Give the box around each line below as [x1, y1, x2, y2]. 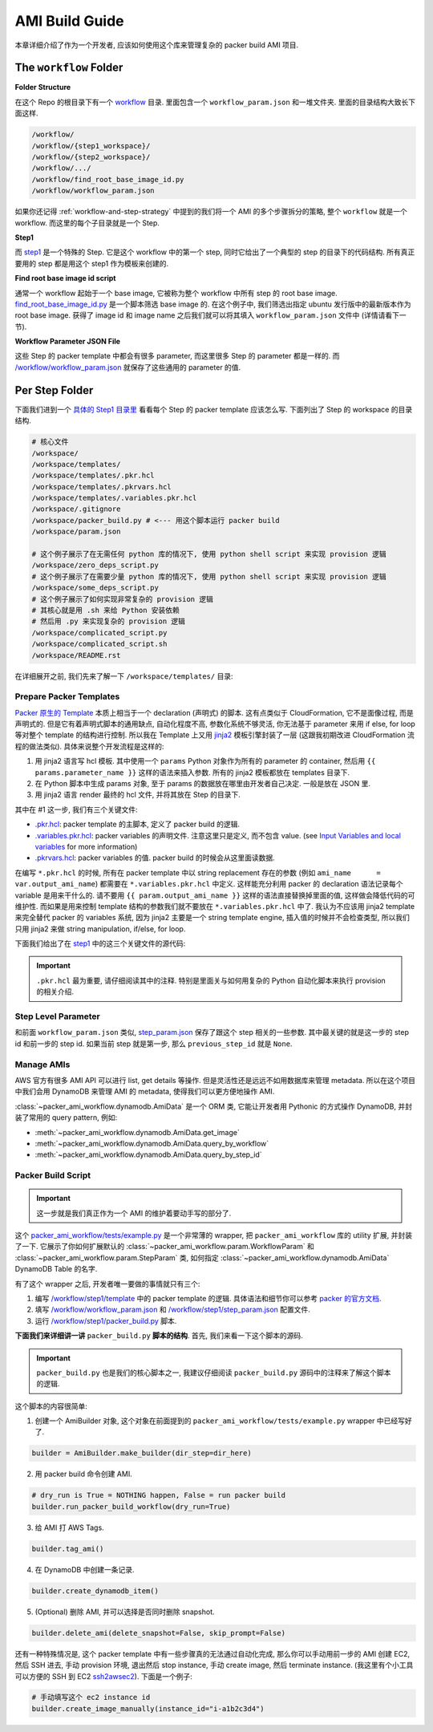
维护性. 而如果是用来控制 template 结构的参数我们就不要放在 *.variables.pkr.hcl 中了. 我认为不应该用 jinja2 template [14, 901, 415, 911]
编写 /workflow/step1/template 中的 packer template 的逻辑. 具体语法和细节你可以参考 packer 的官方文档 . [34, 1293, 382, 1303]
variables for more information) [34, 842, 138, 851]
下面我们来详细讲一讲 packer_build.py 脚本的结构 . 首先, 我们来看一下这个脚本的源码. [14, 1331, 304, 1341]
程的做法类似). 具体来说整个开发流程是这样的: [14, 741, 164, 751]
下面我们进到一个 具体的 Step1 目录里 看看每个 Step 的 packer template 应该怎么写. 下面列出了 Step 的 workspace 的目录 [14, 404, 413, 414]
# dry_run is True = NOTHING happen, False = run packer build [31, 1491, 286, 1500]
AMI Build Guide [14, 12, 124, 30]
